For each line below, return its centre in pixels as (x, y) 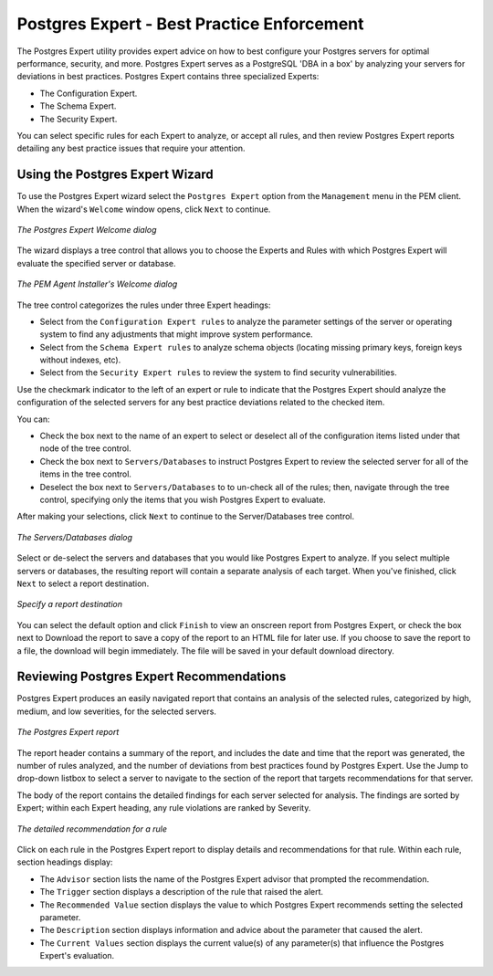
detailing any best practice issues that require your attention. (131, 148)
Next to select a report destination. (83, 583)
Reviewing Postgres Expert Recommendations (152, 677)
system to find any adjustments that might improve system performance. (177, 334)
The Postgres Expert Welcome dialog (87, 229)
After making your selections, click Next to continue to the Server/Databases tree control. (186, 517)
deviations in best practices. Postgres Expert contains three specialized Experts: (168, 77)
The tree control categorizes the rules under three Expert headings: (144, 305)
